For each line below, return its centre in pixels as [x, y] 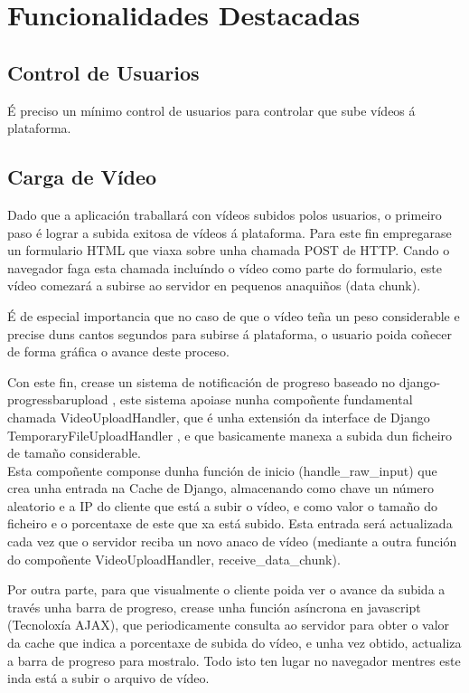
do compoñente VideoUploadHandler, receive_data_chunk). [174, 559]
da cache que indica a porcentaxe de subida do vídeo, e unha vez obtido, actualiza [234, 643]
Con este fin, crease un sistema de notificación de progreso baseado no [202, 381]
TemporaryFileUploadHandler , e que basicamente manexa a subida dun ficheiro [230, 435]
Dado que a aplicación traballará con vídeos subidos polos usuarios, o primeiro [225, 214]
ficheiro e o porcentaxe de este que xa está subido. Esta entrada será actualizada [230, 523]
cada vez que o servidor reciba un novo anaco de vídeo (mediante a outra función [232, 541]
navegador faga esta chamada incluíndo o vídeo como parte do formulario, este [225, 267]
